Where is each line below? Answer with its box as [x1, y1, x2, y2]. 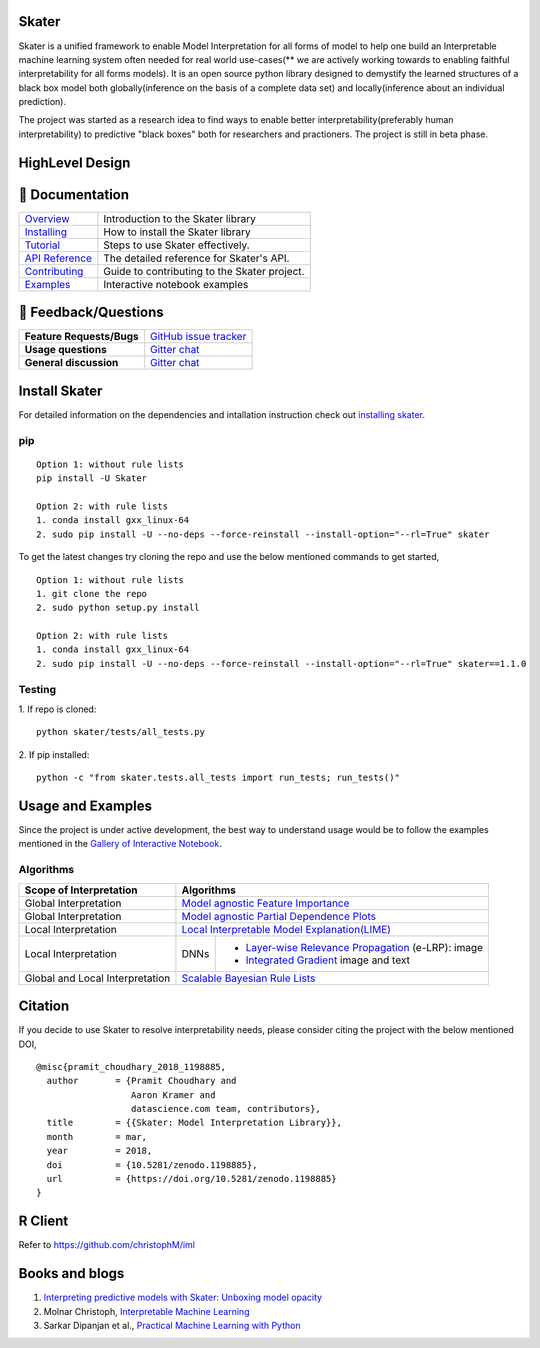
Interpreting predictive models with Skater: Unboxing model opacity [43, 1291, 323, 1304]
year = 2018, [46, 1145, 153, 1157]
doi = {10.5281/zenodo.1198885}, [46, 1159, 259, 1170]
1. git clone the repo [36, 588, 148, 599]
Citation [18, 998, 70, 1015]
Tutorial [24, 238, 60, 252]
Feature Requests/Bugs [24, 330, 139, 344]
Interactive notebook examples [103, 277, 249, 291]
